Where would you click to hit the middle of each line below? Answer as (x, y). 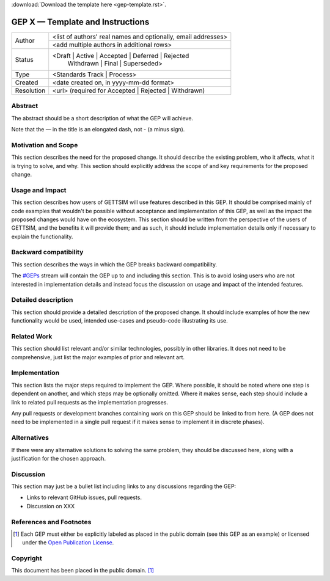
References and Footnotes (51, 522)
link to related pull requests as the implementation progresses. (90, 402)
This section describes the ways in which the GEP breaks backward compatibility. (114, 264)
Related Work (32, 336)
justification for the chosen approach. (59, 458)
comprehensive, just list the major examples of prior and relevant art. (98, 357)
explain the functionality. (42, 236)
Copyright (27, 558)
